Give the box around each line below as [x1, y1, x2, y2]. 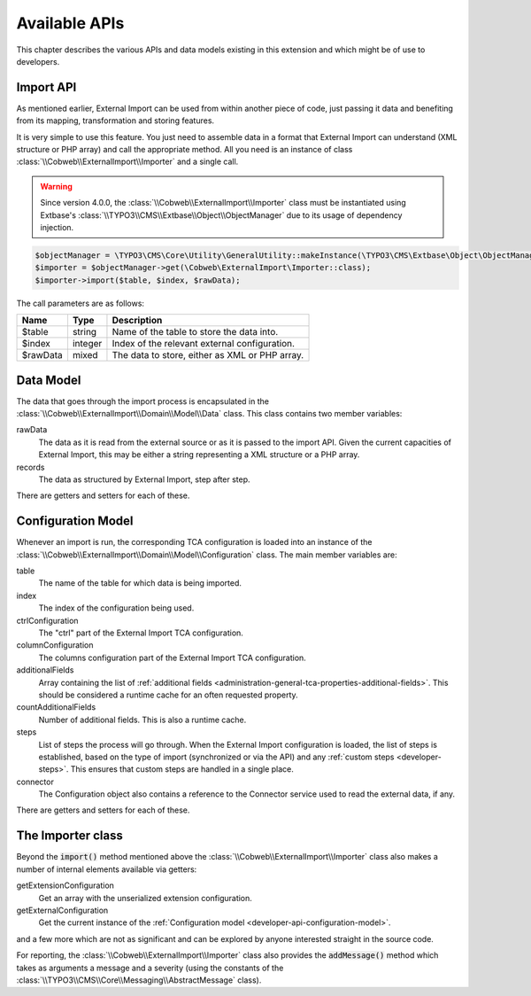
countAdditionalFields [16, 702, 96, 712]
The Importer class [16, 829, 123, 844]
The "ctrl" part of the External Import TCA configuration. [38, 627, 243, 638]
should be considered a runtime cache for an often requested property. [38, 689, 298, 700]
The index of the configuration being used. [38, 603, 195, 613]
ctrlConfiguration [16, 615, 79, 626]
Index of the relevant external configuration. [112, 338, 296, 350]
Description [112, 315, 163, 327]
